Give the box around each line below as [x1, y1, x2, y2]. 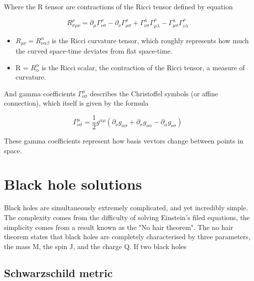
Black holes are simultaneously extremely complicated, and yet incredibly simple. [4, 202, 248, 213]
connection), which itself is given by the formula [4, 98, 149, 108]
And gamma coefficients [4, 88, 76, 98]
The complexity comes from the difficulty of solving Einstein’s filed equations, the [4, 212, 250, 222]
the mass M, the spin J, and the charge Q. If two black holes [4, 241, 187, 251]
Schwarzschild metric [4, 265, 113, 280]
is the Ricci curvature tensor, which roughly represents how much [52, 35, 249, 45]
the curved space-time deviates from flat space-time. [15, 45, 172, 56]
